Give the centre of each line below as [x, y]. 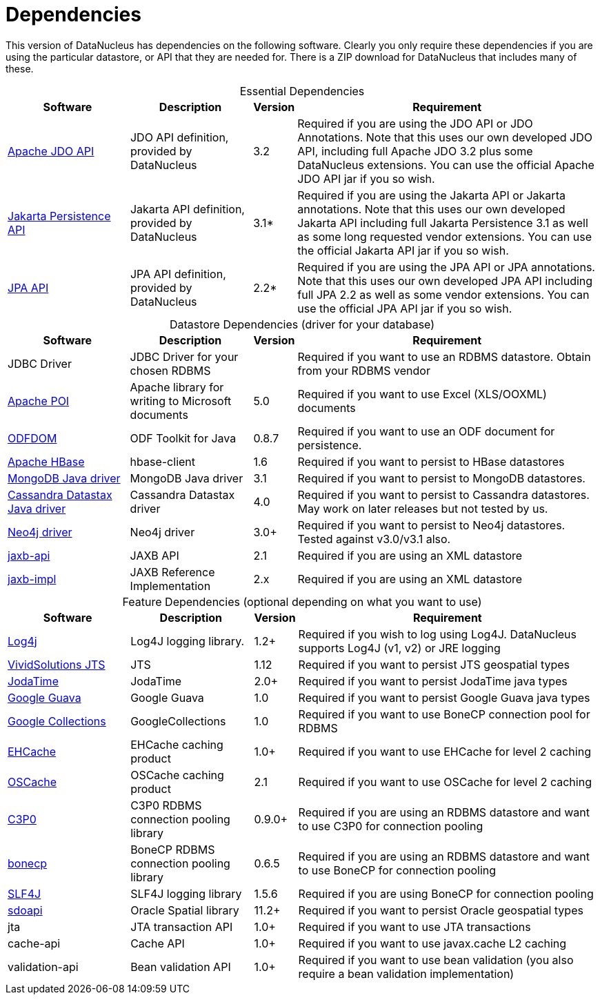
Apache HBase [46, 461]
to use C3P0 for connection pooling [391, 826]
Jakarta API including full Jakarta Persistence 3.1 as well [443, 223]
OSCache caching [177, 775]
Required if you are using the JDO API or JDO [415, 123]
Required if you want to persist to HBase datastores [431, 461]
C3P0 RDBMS [166, 805]
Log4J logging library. [188, 641]
